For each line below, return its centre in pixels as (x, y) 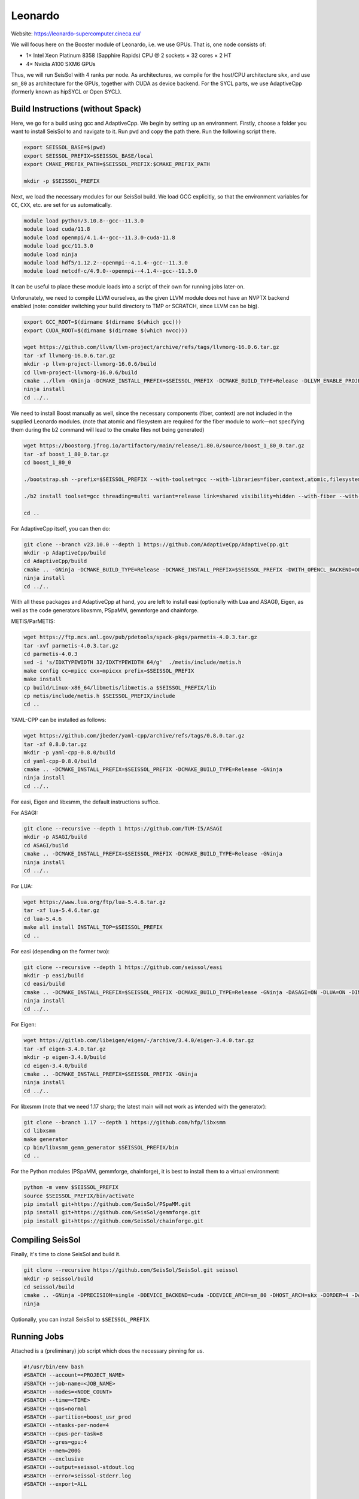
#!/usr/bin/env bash (54, 1366)
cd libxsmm (39, 1131)
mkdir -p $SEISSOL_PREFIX (62, 181)
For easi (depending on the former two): (60, 951)
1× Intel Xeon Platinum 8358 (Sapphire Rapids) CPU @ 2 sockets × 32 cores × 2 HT (129, 55)
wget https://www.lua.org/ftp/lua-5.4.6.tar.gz (95, 902)
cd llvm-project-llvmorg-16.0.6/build (80, 372)
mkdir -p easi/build (54, 975)
